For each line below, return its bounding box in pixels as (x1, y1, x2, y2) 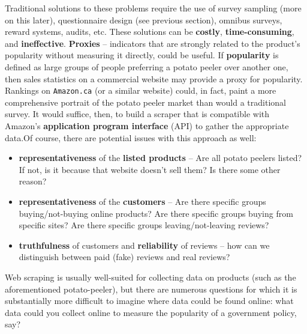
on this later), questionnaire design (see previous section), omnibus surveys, (5, 13, 282, 26)
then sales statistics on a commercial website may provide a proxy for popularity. (5, 72, 303, 85)
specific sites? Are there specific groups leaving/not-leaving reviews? (19, 219, 269, 231)
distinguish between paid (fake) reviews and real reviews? (19, 251, 230, 263)
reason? (19, 175, 47, 187)
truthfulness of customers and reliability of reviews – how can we (19, 238, 270, 251)
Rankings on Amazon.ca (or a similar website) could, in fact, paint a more (5, 84, 276, 97)
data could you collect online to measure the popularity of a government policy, (5, 306, 297, 318)
